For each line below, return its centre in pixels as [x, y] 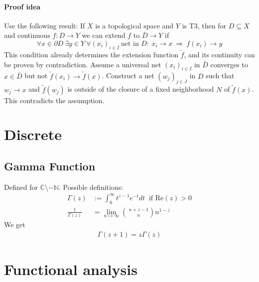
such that [220, 75]
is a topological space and [134, 25]
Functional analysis [71, 269]
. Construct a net [128, 75]
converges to [229, 64]
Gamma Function [50, 166]
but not [36, 75]
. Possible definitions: [91, 187]
